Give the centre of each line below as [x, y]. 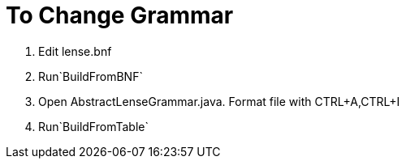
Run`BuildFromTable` [93, 126]
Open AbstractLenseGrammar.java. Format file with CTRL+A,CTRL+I [219, 101]
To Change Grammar [120, 15]
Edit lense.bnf [75, 51]
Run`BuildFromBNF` [91, 76]
